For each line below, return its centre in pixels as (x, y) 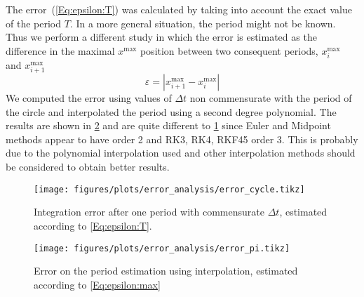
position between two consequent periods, (229, 50)
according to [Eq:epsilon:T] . (93, 225)
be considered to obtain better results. (88, 167)
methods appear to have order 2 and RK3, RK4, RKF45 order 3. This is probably (182, 139)
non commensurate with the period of (271, 98)
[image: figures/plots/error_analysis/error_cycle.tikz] (169, 189)
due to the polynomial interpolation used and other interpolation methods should (181, 153)
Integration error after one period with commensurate (149, 212)
